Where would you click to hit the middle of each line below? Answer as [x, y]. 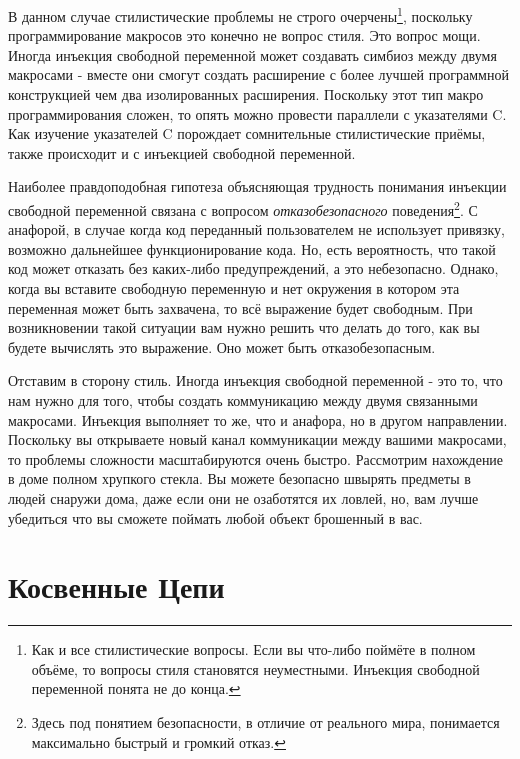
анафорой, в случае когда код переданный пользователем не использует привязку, [256, 229]
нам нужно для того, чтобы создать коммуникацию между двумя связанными [243, 400]
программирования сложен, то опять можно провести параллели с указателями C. [257, 113]
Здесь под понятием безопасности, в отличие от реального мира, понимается [265, 722]
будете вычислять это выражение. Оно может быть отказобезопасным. [222, 346]
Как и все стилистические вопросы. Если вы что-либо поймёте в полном [253, 649]
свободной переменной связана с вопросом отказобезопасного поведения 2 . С [243, 208]
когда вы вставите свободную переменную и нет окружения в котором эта [234, 288]
